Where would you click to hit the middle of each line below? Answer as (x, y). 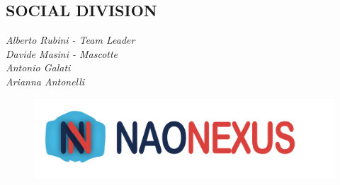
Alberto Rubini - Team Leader (70, 40)
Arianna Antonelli (45, 81)
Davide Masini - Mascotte (62, 53)
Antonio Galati (38, 67)
